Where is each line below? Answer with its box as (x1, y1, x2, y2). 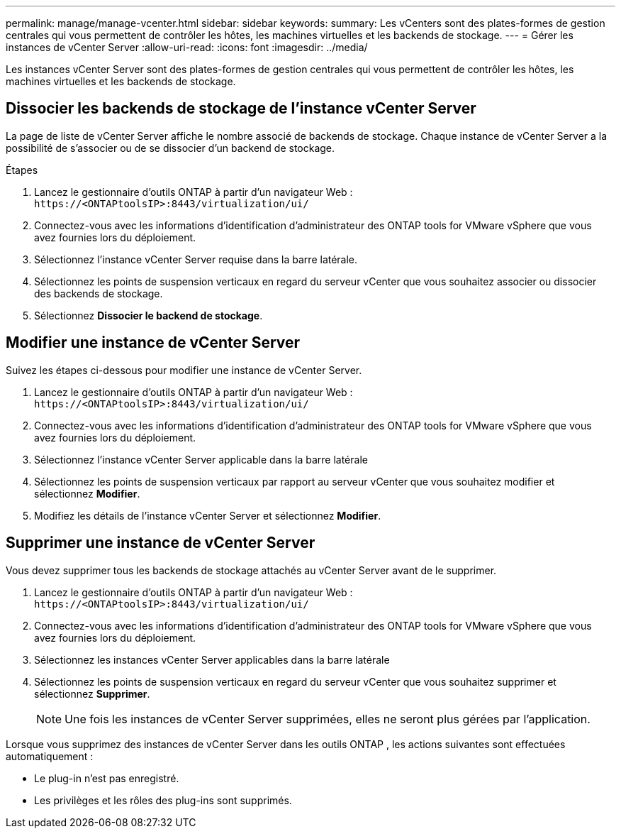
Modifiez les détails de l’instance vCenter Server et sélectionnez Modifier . (34, 509, 381, 522)
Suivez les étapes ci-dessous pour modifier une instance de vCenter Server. (6, 363, 362, 376)
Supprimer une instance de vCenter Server (6, 534, 315, 552)
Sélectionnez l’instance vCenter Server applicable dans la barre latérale (34, 453, 368, 466)
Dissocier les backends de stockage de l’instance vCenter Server (6, 99, 476, 118)
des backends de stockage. (34, 287, 163, 300)
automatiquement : (6, 750, 94, 762)
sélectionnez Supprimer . (34, 687, 150, 700)
